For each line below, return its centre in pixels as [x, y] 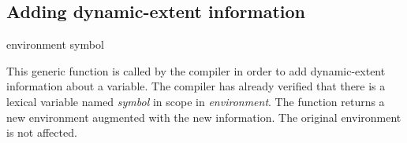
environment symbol [55, 44]
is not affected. [42, 132]
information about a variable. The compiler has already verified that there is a [196, 86]
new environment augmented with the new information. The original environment [204, 117]
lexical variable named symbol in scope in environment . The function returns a [196, 101]
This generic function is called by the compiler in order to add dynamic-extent [196, 70]
